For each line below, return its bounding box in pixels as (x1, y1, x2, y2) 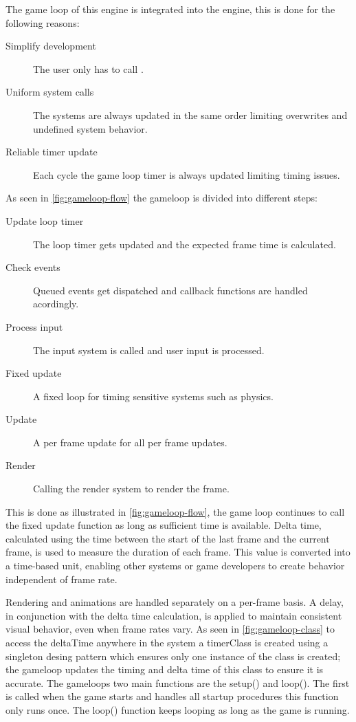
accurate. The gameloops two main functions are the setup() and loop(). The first (5, 675, 350, 690)
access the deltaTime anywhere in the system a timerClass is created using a (5, 635, 329, 649)
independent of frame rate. (5, 571, 118, 586)
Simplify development (5, 39, 96, 53)
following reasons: (5, 15, 80, 30)
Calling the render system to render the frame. (33, 481, 230, 496)
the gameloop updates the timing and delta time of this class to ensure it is (5, 662, 324, 677)
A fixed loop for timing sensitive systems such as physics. (33, 389, 274, 403)
